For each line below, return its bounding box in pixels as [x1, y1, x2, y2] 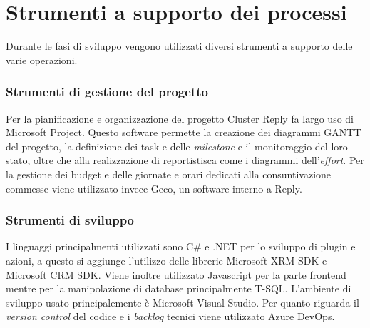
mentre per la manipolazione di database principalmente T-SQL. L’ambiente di [6, 281, 351, 296]
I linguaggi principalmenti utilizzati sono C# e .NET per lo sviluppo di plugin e [6, 239, 356, 254]
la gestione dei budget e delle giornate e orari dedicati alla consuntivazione [6, 166, 332, 181]
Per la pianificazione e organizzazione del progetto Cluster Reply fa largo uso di [6, 111, 354, 125]
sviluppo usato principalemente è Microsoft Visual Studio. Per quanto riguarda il [6, 294, 359, 309]
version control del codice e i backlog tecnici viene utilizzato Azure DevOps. [6, 309, 335, 324]
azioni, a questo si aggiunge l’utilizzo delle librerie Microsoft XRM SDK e [6, 252, 327, 267]
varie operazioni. [6, 52, 78, 67]
